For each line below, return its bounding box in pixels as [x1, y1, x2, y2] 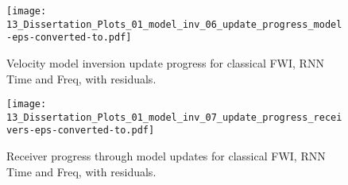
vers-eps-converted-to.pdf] [6, 125, 155, 137]
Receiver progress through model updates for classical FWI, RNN [6, 148, 326, 164]
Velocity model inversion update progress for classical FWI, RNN [6, 54, 324, 71]
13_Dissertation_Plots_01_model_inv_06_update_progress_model [6, 18, 342, 30]
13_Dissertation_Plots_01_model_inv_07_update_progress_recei [6, 111, 342, 123]
